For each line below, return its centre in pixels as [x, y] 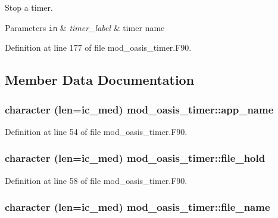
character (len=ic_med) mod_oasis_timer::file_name [138, 207]
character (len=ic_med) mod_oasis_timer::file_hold [135, 158]
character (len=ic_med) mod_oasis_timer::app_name [139, 109]
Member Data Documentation [100, 80]
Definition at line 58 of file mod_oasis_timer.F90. [96, 180]
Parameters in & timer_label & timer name [85, 27]
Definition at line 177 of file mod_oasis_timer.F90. [98, 47]
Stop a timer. [29, 7]
